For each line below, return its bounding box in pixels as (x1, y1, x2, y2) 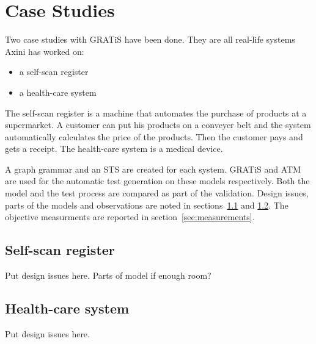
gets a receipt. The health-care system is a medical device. (5, 142, 223, 155)
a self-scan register (19, 65, 89, 78)
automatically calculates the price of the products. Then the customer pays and (5, 130, 303, 143)
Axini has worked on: (5, 45, 84, 57)
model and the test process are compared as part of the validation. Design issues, (5, 187, 309, 199)
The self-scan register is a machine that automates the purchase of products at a (5, 106, 307, 119)
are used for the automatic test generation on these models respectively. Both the (5, 174, 310, 187)
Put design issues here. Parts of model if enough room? (5, 269, 211, 282)
